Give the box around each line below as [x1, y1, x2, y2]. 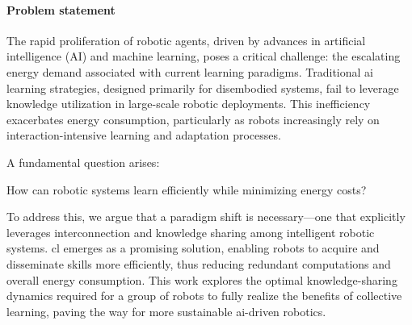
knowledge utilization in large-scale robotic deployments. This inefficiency [6, 95, 371, 112]
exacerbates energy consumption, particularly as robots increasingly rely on [6, 110, 380, 127]
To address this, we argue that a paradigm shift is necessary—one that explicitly [6, 208, 406, 225]
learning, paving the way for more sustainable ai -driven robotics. [6, 302, 326, 319]
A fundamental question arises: [6, 153, 160, 170]
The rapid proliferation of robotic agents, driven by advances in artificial [6, 31, 366, 48]
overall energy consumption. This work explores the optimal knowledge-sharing [6, 271, 397, 288]
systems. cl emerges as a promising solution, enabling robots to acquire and [6, 240, 380, 256]
